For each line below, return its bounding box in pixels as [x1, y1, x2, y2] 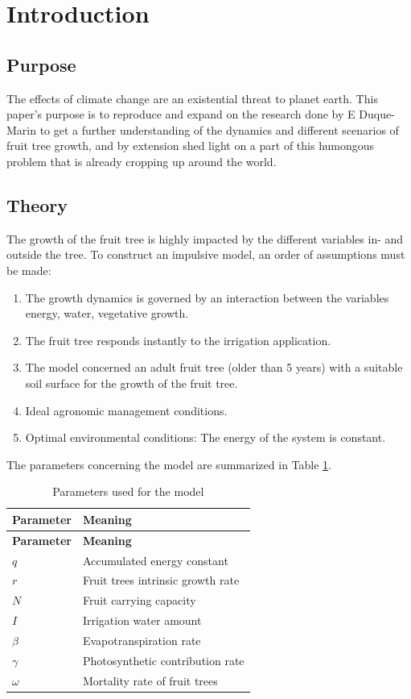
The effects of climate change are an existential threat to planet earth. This [6, 89, 378, 106]
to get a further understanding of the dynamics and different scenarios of [39, 121, 399, 138]
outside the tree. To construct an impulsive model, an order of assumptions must [6, 246, 405, 263]
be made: [6, 261, 51, 278]
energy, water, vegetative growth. [25, 305, 189, 322]
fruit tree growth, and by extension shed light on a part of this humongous [6, 137, 375, 154]
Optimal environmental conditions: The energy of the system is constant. [25, 429, 386, 446]
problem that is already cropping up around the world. [6, 152, 277, 169]
